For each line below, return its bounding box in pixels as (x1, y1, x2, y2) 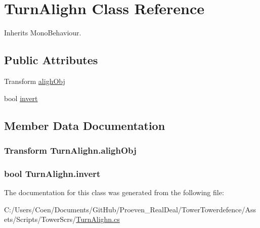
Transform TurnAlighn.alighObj (4, 144, 137, 156)
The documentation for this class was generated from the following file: (4, 187, 224, 197)
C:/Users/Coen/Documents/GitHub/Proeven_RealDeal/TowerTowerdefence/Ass (4, 204, 256, 214)
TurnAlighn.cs (76, 214, 120, 224)
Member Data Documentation (4, 117, 165, 133)
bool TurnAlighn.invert (4, 167, 101, 179)
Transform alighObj (4, 75, 65, 86)
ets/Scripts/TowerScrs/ (4, 214, 76, 224)
